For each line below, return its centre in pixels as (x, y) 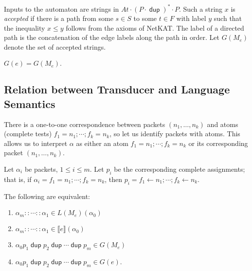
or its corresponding (218, 143)
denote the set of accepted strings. (55, 46)
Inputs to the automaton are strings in (62, 9)
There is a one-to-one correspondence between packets (85, 124)
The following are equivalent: (47, 196)
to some (145, 18)
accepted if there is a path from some (59, 18)
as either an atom (102, 143)
